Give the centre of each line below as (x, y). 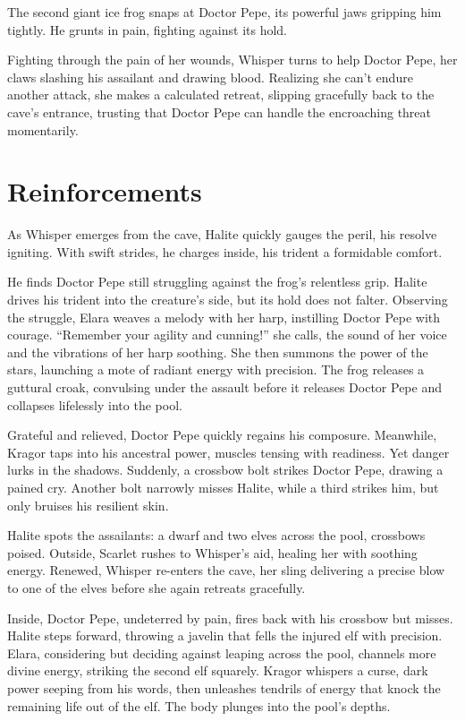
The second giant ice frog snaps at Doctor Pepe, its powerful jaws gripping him (224, 12)
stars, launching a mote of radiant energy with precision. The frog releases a (216, 369)
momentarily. (43, 129)
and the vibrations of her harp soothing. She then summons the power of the (218, 352)
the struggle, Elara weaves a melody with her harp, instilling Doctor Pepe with (224, 317)
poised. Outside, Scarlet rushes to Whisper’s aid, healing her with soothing (212, 552)
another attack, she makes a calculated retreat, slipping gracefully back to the (221, 94)
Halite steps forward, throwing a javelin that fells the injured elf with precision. (225, 635)
